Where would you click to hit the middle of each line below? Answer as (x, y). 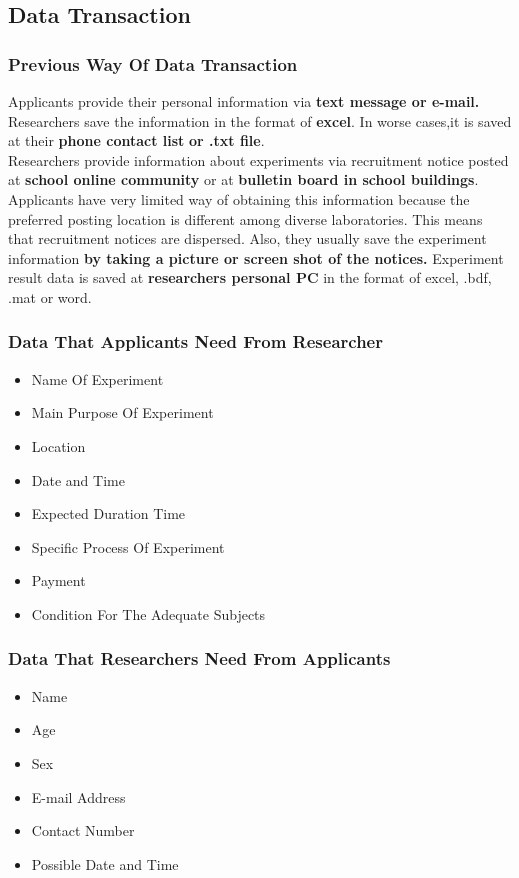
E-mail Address (78, 796)
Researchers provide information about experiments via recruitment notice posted (258, 159)
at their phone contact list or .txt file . (136, 140)
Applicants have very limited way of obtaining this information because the (239, 198)
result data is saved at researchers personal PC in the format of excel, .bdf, (250, 277)
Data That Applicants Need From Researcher (195, 341)
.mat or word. (50, 296)
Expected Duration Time (108, 513)
